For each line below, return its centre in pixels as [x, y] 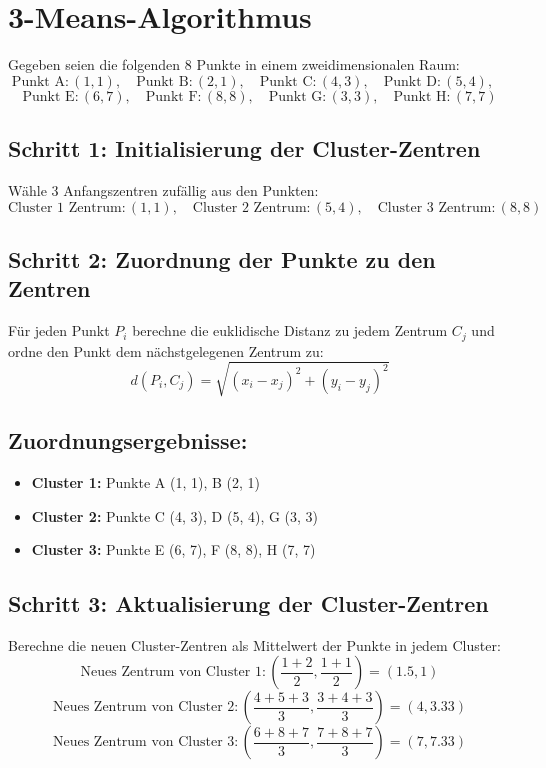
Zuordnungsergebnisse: [128, 440]
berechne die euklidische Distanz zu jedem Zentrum [290, 330]
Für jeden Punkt [59, 330]
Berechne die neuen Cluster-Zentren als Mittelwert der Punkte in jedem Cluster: [254, 644]
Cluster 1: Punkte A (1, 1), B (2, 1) [146, 481]
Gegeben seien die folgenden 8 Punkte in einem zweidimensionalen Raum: [234, 64]
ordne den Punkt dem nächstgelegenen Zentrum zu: [166, 350]
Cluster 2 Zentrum [249, 207]
